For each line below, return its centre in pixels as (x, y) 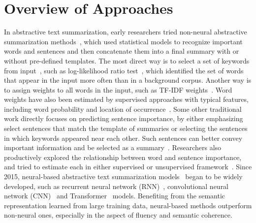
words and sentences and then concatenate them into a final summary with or (122, 51)
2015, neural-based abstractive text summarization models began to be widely (123, 176)
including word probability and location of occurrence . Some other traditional (123, 109)
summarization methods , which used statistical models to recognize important (123, 41)
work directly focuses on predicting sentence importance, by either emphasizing (124, 118)
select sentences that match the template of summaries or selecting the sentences (126, 128)
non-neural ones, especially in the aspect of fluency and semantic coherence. (118, 215)
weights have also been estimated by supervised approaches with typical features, (126, 99)
